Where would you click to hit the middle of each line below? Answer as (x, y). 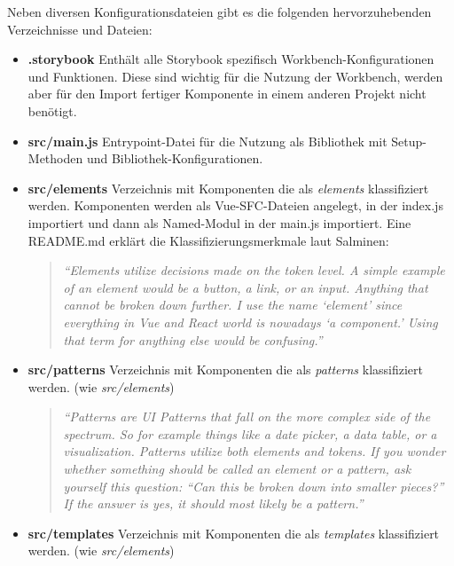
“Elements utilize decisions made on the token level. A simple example (254, 270)
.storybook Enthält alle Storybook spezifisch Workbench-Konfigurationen (231, 59)
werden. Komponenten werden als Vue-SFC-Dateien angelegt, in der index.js (235, 205)
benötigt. (52, 110)
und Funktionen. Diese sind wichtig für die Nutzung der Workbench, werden (235, 76)
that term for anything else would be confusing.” (193, 339)
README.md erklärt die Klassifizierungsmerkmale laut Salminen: (208, 240)
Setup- (409, 141)
